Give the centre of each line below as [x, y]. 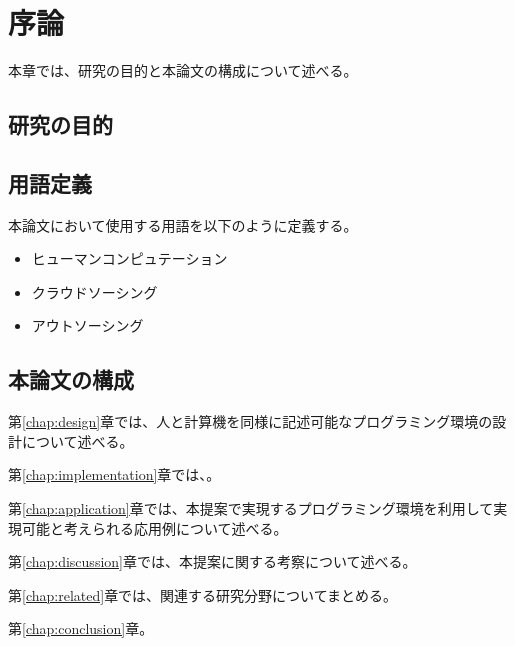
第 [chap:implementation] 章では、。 [114, 474]
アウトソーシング [87, 325]
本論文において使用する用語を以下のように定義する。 [183, 224]
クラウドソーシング [94, 291]
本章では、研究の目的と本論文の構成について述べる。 [183, 70]
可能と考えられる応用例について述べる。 [154, 527]
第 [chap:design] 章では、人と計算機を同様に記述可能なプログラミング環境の [250, 421]
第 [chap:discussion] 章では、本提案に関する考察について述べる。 [212, 561]
